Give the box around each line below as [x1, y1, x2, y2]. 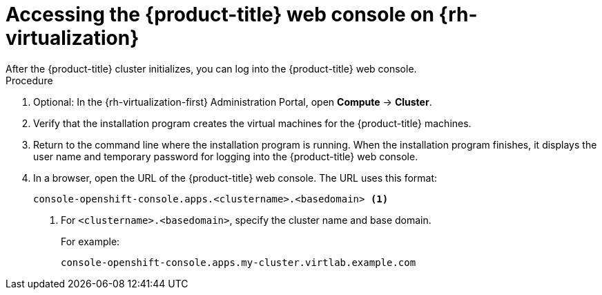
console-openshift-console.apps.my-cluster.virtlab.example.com [61, 256, 416, 268]
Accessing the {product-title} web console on [6, 3, 434, 26]
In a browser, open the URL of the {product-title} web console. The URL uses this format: [33, 171, 438, 184]
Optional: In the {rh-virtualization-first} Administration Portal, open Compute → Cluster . [33, 95, 432, 108]
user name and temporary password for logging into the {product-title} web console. [33, 150, 418, 162]
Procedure [6, 74, 53, 86]
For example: [61, 235, 120, 247]
